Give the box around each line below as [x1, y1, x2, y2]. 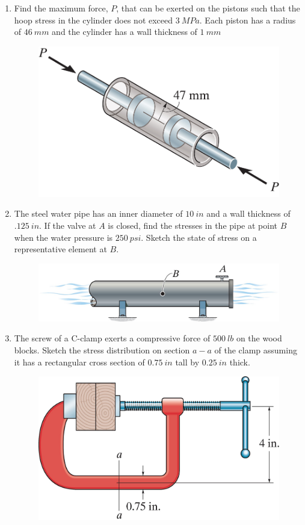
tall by [175, 355, 200, 368]
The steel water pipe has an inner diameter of [14, 207, 183, 220]
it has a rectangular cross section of [14, 355, 145, 368]
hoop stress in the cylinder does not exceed [14, 13, 173, 26]
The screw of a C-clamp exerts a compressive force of [14, 332, 211, 344]
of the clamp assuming [214, 344, 297, 356]
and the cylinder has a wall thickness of [52, 25, 197, 38]
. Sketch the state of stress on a [141, 231, 257, 243]
